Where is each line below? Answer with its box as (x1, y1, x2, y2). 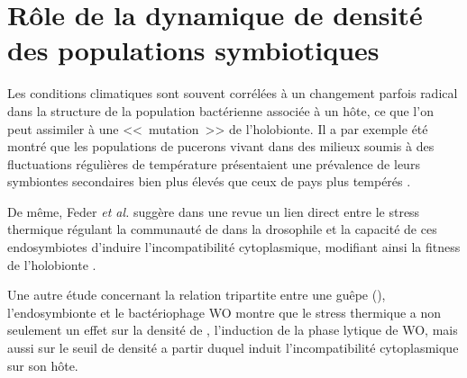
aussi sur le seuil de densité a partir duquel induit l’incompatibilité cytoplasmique (7, 338, 459, 357)
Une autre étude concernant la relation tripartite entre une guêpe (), (7, 285, 386, 304)
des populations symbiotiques (7, 31, 380, 68)
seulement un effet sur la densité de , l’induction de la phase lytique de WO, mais (7, 320, 458, 339)
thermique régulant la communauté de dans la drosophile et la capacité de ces (7, 220, 437, 238)
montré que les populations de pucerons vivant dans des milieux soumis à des (7, 137, 435, 156)
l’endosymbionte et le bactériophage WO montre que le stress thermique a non (7, 302, 442, 321)
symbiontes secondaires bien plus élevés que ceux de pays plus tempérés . (7, 172, 411, 191)
